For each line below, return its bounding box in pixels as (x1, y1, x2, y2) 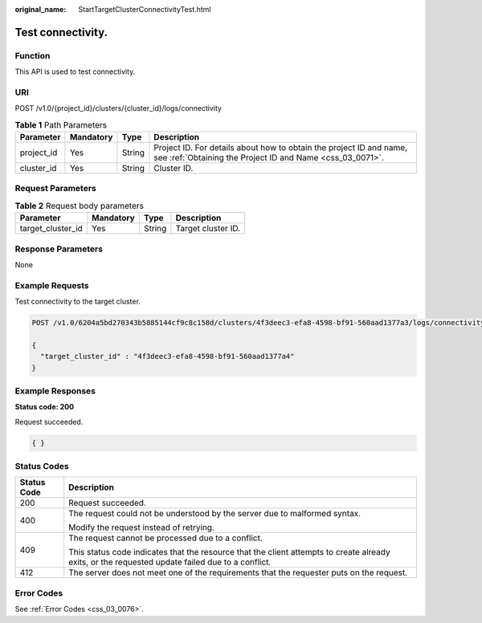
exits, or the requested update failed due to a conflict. (68, 556, 272, 568)
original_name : (14, 5, 67, 14)
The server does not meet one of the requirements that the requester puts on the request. (68, 567, 408, 578)
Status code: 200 (14, 402, 75, 412)
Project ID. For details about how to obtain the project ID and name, (153, 142, 408, 153)
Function (14, 50, 51, 61)
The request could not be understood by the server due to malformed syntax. (68, 508, 361, 519)
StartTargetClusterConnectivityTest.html (78, 5, 211, 14)
